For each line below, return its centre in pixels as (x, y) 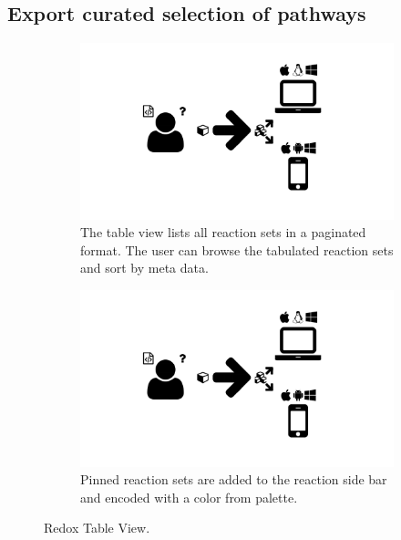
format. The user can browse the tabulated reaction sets (237, 249)
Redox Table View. (97, 528)
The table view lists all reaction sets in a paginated (223, 232)
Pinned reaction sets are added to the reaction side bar (234, 479)
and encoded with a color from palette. (189, 497)
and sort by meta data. (144, 268)
